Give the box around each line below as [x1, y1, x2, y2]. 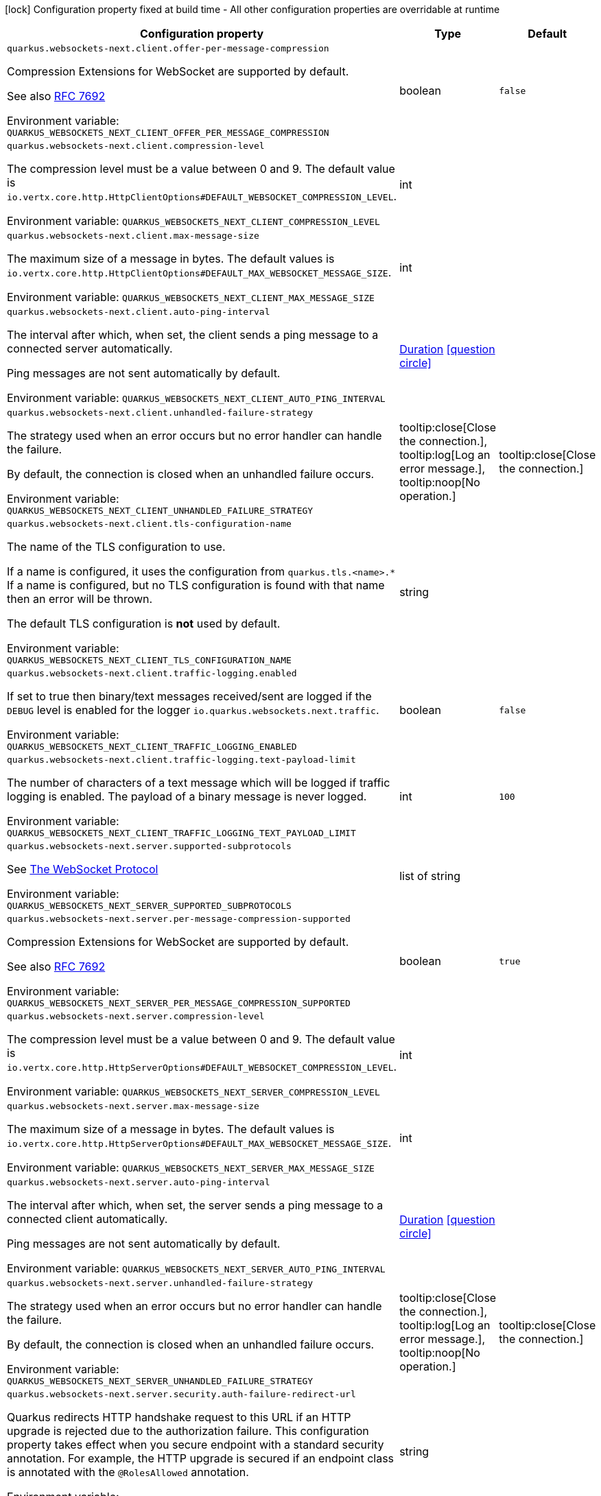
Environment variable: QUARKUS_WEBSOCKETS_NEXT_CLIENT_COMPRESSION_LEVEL [7, 214, 380, 228]
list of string [399, 869, 461, 883]
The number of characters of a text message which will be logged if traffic [7, 776, 390, 789]
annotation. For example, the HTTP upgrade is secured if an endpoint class [7, 1451, 394, 1465]
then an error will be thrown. [7, 592, 153, 606]
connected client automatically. [7, 1212, 168, 1226]
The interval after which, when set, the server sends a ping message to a [7, 1198, 384, 1212]
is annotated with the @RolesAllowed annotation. [7, 1465, 249, 1479]
